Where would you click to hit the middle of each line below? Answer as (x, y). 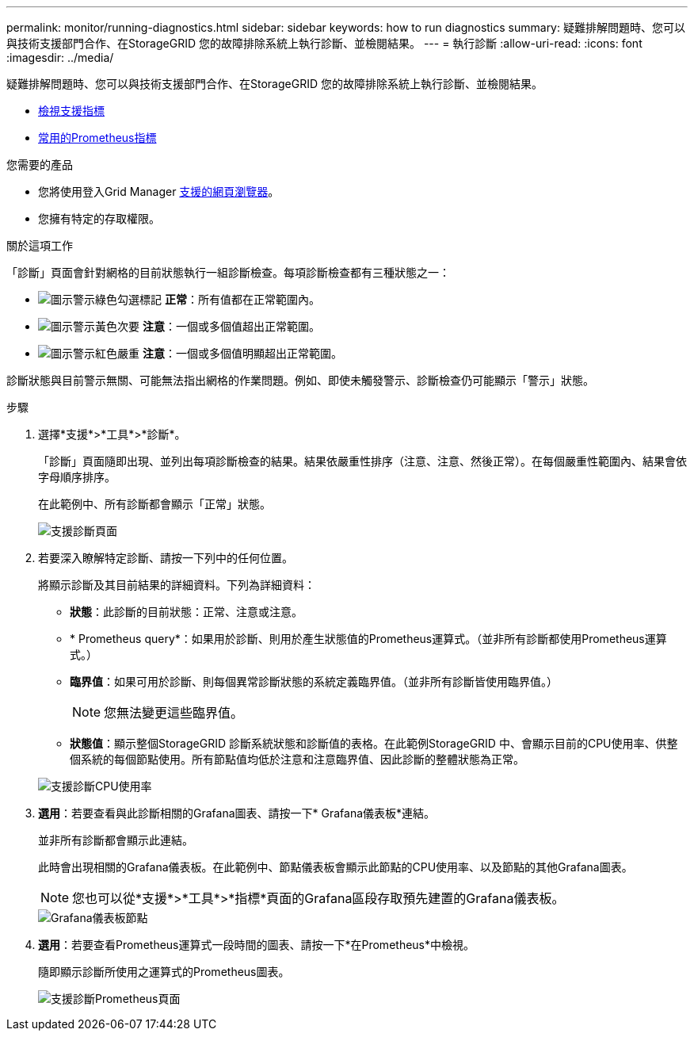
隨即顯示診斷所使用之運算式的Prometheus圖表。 (164, 972)
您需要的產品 (40, 165)
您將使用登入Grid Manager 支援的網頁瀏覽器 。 (159, 191)
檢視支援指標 (71, 111)
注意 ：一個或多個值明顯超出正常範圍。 (242, 353)
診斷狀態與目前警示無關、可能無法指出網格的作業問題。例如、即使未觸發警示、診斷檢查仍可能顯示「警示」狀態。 (300, 380)
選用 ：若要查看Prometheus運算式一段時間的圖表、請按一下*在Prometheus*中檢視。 (257, 945)
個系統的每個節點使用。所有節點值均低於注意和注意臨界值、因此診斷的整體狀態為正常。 (297, 759)
